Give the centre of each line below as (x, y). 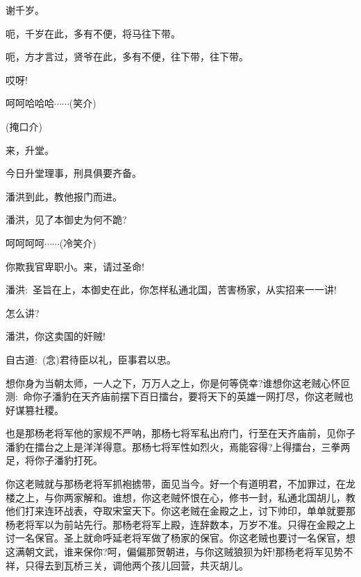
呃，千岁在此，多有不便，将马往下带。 (93, 33)
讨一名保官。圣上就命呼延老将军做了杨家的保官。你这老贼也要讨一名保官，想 (180, 538)
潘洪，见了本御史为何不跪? (66, 219)
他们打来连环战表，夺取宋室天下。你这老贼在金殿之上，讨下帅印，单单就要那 (180, 511)
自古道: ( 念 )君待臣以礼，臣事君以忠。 (91, 359)
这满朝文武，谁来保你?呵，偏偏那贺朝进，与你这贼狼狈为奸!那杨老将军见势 (175, 552)
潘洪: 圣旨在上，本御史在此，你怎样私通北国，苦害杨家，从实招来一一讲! (171, 290)
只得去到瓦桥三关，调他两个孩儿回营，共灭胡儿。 (136, 565)
